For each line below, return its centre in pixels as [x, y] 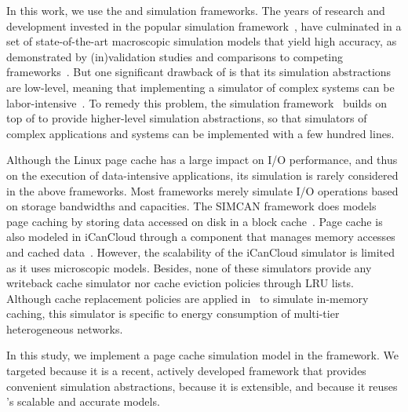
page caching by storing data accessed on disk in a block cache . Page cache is [195, 221]
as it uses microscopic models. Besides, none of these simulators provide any [189, 267]
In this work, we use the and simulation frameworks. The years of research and [196, 10]
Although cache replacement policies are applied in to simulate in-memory [188, 298]
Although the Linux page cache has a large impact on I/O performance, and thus [202, 160]
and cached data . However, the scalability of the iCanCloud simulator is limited [200, 252]
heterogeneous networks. [65, 328]
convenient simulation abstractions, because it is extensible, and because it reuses [202, 386]
